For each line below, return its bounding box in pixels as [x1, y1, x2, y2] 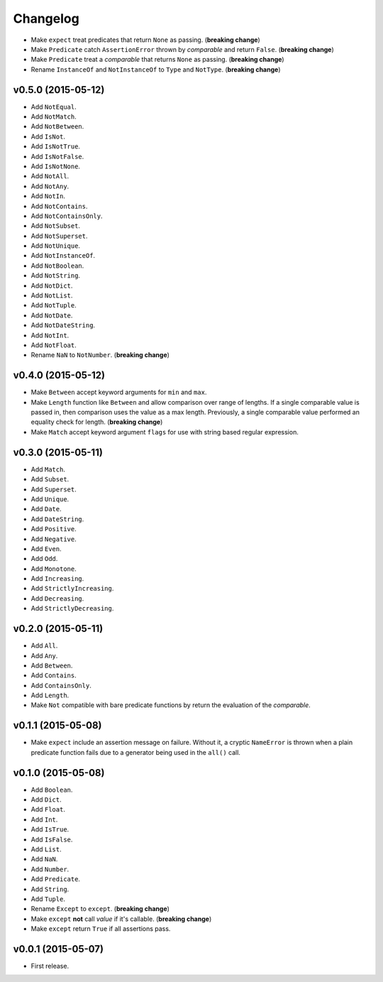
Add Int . [30, 815, 58, 824]
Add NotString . [30, 271, 81, 280]
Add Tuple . [30, 895, 65, 903]
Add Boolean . [30, 785, 73, 794]
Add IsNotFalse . [30, 152, 84, 160]
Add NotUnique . [30, 241, 81, 250]
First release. [30, 962, 70, 971]
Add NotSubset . [30, 222, 81, 230]
